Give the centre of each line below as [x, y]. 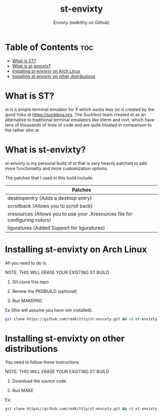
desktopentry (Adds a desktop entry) [50, 198]
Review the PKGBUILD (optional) [44, 291]
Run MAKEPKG [27, 301]
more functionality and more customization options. [57, 168]
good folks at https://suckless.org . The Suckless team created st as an [76, 114]
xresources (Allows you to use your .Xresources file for [70, 214]
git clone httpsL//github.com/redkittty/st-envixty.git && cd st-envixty [81, 409]
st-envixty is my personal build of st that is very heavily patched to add [76, 163]
